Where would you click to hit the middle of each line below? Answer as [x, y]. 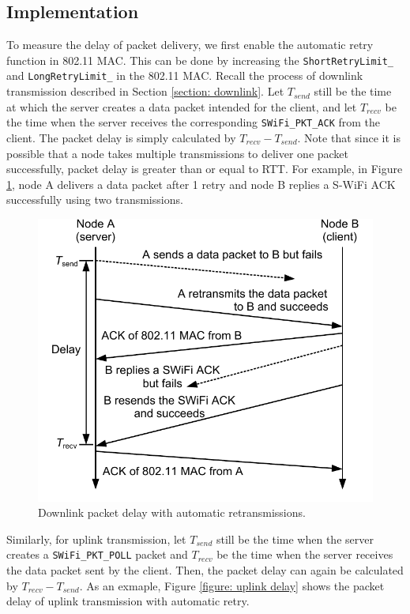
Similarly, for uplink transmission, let [96, 539]
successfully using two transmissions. [95, 200]
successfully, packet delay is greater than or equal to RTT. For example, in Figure [205, 169]
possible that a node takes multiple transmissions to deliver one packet [178, 153]
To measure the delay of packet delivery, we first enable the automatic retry [190, 45]
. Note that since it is [349, 137]
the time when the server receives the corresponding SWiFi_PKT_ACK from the [194, 122]
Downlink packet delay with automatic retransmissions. [172, 512]
